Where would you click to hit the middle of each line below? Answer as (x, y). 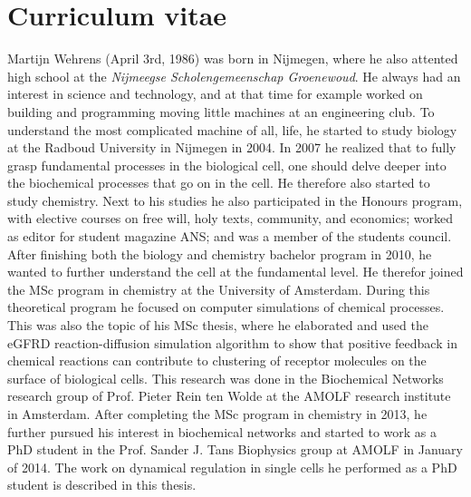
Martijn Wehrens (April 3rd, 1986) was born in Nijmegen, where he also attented (233, 58)
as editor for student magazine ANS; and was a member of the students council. (230, 236)
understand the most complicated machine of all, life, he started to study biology (232, 129)
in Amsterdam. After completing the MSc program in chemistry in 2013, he (217, 414)
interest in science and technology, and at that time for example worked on (215, 94)
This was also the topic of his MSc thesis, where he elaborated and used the (218, 325)
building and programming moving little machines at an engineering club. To (221, 111)
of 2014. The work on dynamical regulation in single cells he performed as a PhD (232, 467)
